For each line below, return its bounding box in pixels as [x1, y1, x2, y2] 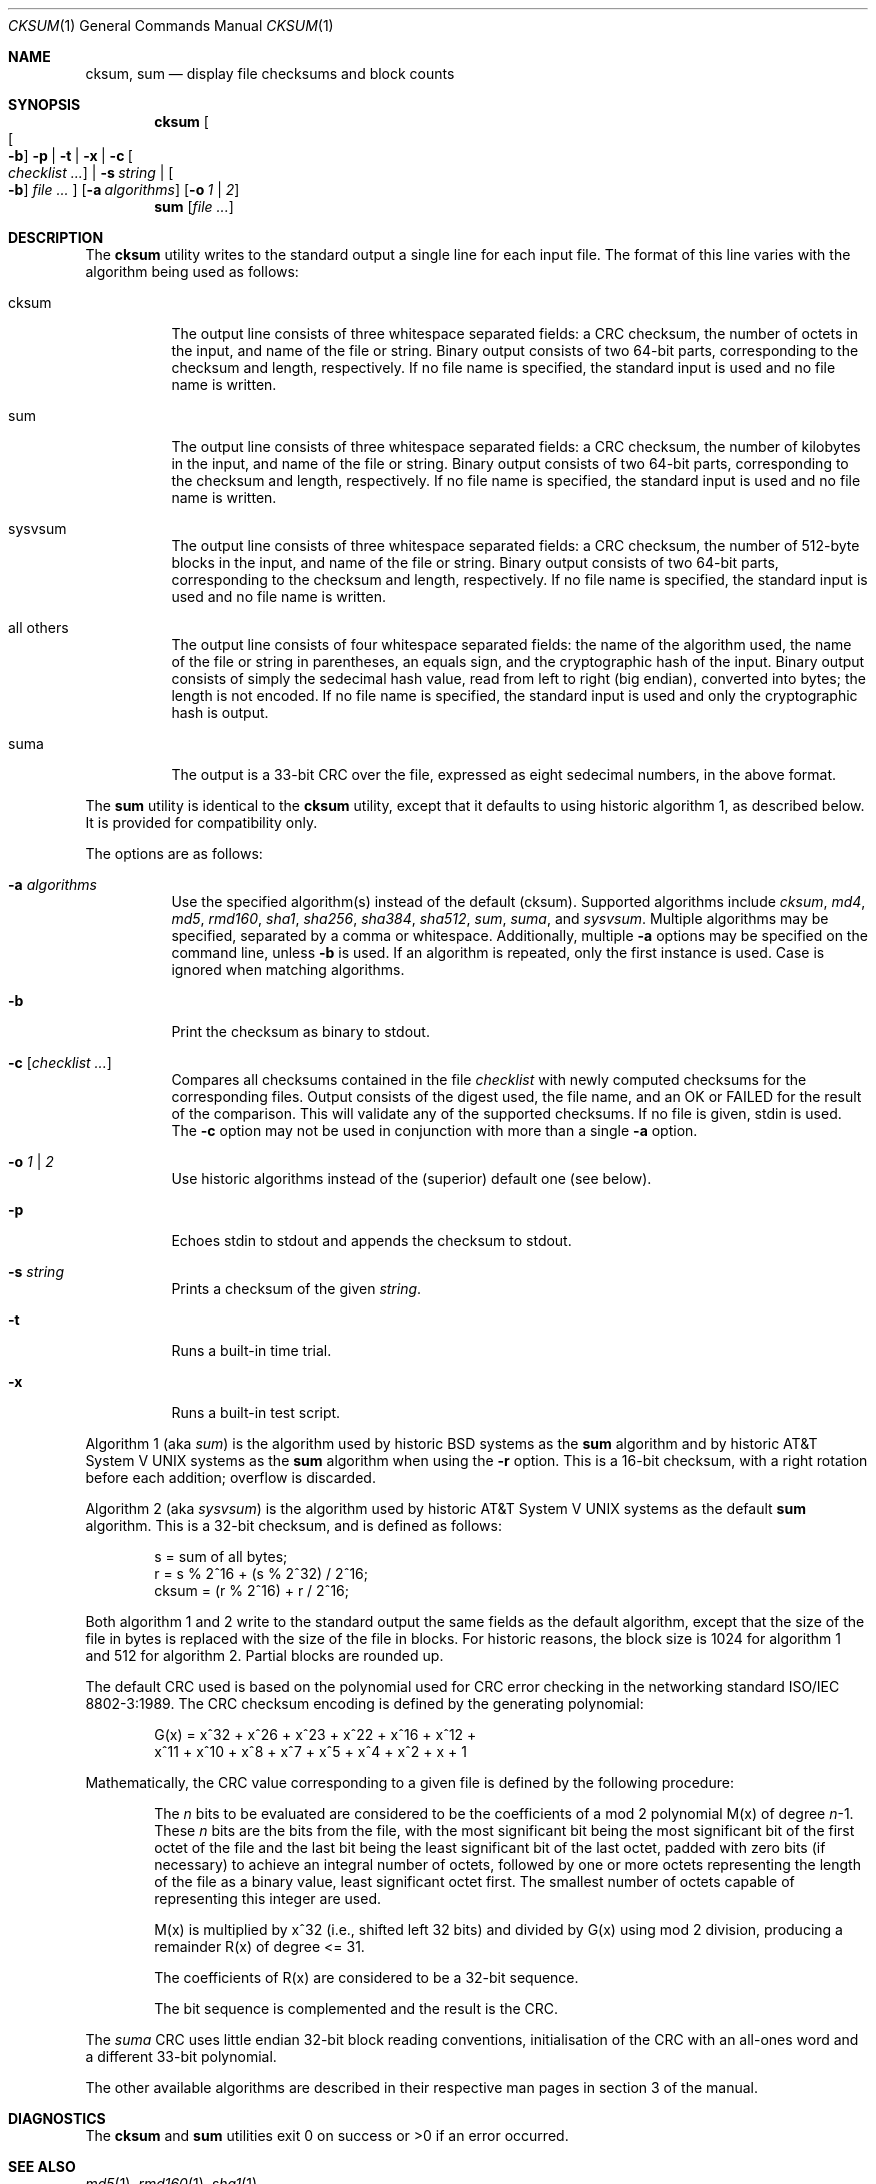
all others [8, 619, 69, 636]
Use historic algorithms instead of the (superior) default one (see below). [171, 1170, 652, 1187]
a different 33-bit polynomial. [85, 2048, 277, 2065]
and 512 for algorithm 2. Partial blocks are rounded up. [85, 1647, 444, 1664]
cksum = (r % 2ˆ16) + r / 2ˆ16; [154, 1582, 349, 1599]
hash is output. [171, 704, 269, 721]
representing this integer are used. [154, 1890, 381, 1907]
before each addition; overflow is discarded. [85, 1469, 376, 1486]
